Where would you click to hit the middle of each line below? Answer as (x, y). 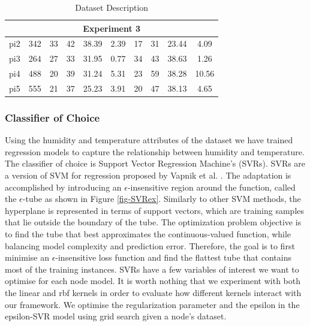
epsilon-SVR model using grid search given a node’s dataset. (116, 316)
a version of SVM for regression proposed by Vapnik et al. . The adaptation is (148, 175)
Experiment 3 (112, 28)
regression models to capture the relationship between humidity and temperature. (155, 151)
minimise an (27, 257)
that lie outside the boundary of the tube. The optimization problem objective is (153, 222)
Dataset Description (112, 7)
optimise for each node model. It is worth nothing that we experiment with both (153, 281)
